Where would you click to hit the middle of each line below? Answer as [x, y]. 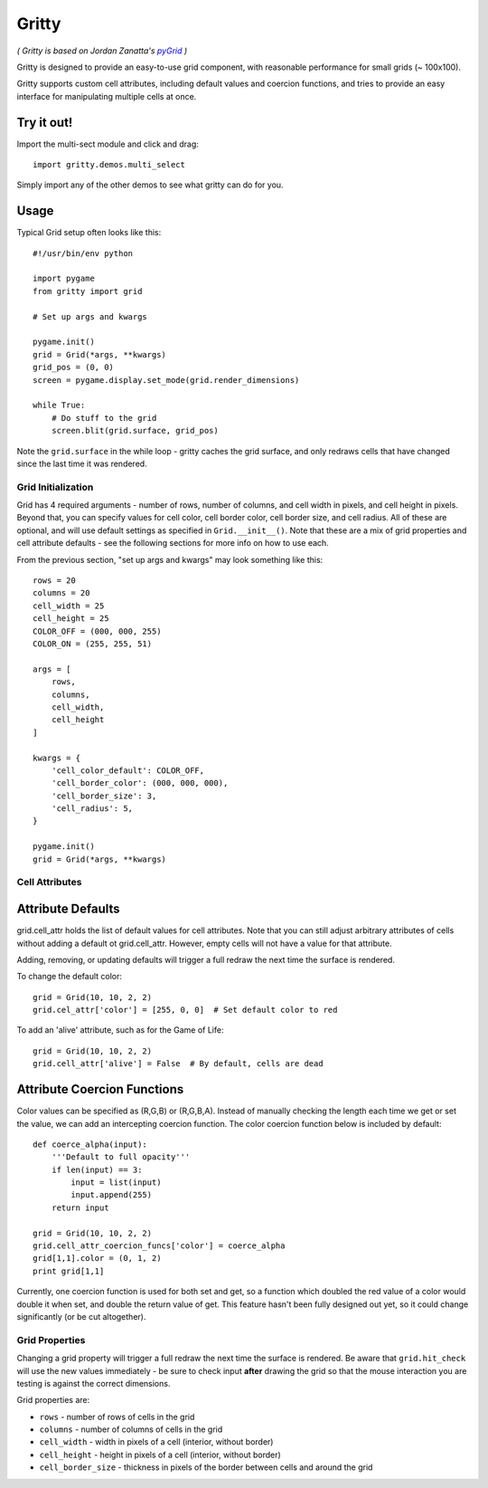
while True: [59, 405]
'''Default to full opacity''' [121, 1157]
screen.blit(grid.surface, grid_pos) [135, 431]
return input [80, 1207]
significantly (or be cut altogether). [81, 1316]
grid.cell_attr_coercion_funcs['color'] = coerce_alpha [159, 1246]
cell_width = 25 [69, 606]
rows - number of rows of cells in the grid [117, 1416]
